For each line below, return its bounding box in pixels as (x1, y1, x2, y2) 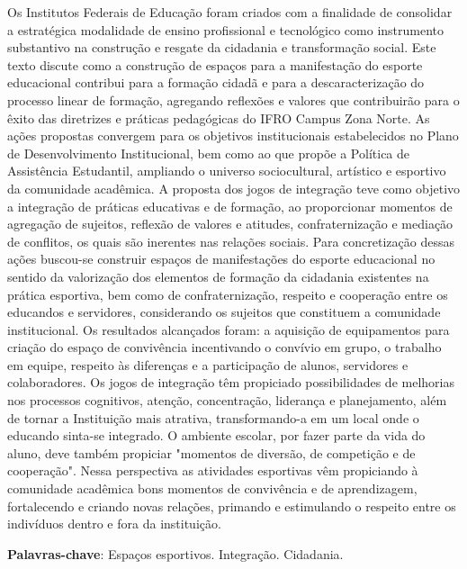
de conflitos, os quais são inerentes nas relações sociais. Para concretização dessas (7, 231, 455, 250)
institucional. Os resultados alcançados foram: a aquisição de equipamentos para (7, 320, 450, 339)
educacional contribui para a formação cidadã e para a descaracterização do (7, 73, 425, 92)
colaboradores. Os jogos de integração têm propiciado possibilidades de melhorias (7, 373, 454, 392)
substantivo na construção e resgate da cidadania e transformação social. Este (7, 38, 436, 57)
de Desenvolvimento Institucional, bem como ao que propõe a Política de (7, 143, 410, 162)
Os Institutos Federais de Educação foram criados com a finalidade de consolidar (7, 3, 453, 21)
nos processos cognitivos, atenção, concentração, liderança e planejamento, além (7, 391, 447, 410)
